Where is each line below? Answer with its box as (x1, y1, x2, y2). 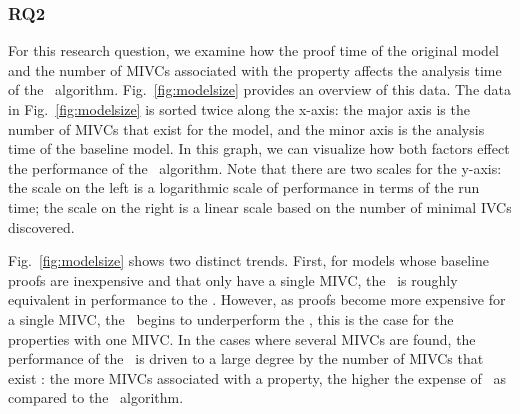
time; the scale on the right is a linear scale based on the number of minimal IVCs (8, 196, 512, 217)
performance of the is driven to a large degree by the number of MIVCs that (8, 348, 484, 369)
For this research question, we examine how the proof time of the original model (8, 40, 499, 61)
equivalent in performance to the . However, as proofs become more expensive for (8, 289, 506, 310)
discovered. (8, 216, 75, 237)
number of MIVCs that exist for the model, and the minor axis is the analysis (8, 118, 485, 139)
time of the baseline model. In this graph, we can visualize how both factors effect (8, 138, 510, 159)
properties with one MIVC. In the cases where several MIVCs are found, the (8, 328, 476, 349)
